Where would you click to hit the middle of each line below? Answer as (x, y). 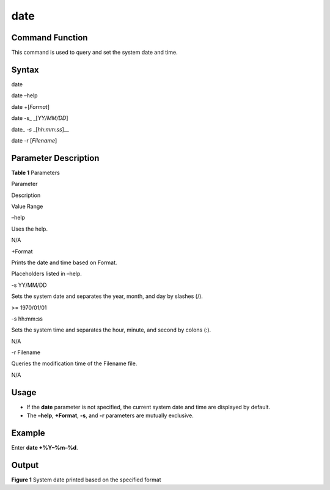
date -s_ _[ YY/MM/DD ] (40, 118)
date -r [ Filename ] (34, 140)
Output (25, 465)
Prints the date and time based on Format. (64, 262)
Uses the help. (30, 229)
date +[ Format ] (31, 106)
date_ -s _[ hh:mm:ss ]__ (40, 129)
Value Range (27, 206)
